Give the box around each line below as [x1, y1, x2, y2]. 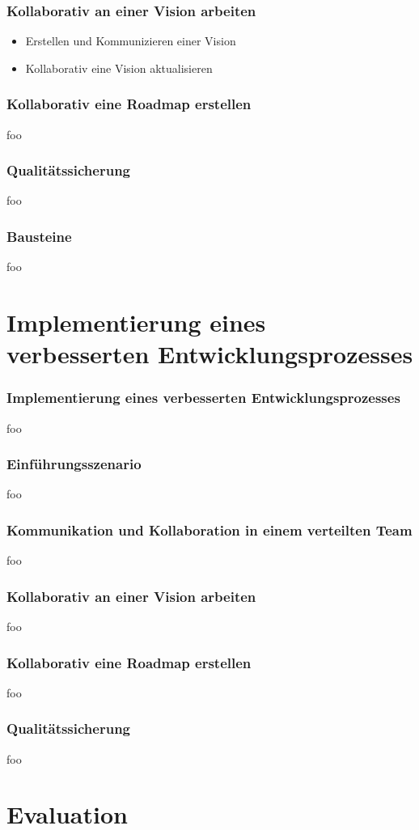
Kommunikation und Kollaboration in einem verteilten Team [6, 519, 413, 540]
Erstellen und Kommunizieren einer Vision [25, 32, 236, 49]
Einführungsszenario [6, 454, 142, 474]
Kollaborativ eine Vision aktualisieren [25, 59, 213, 76]
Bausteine [6, 226, 72, 246]
